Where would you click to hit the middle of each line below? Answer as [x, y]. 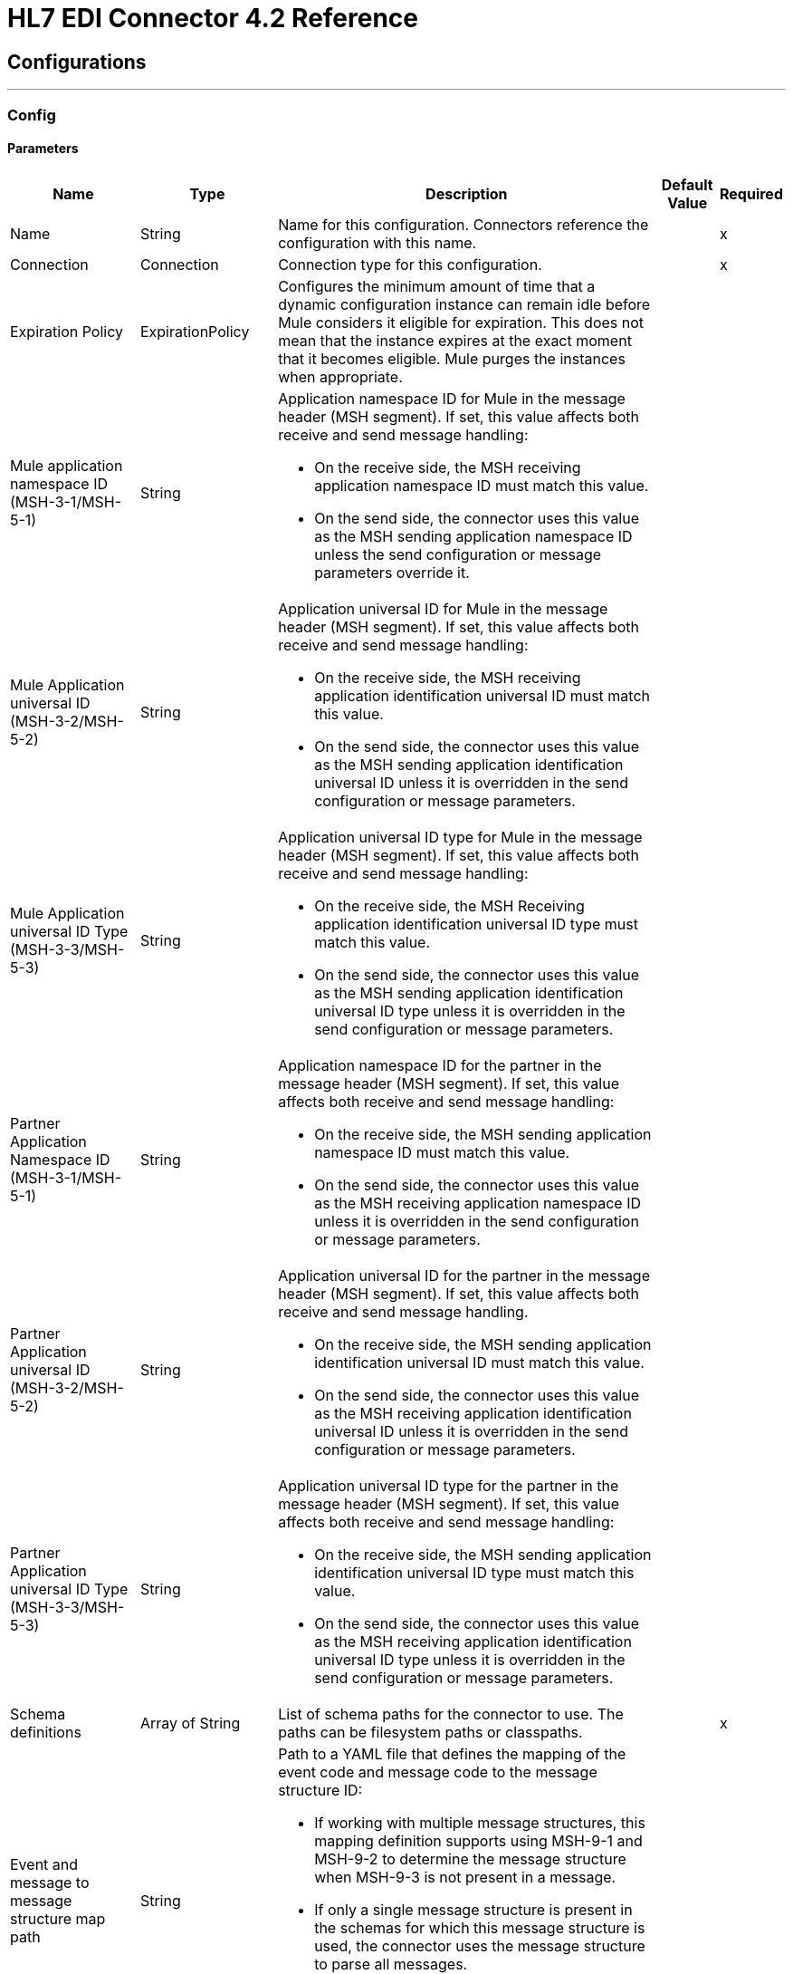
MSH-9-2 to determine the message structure [470, 1858]
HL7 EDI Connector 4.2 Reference [213, 18]
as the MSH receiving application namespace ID [478, 1203]
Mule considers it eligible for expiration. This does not [461, 322]
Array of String [190, 1723]
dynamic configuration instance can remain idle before [464, 304]
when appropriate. [340, 376]
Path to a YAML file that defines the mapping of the [452, 1753]
